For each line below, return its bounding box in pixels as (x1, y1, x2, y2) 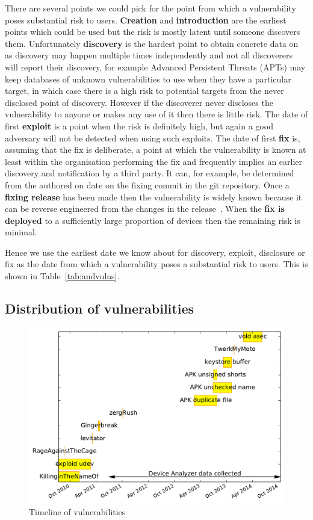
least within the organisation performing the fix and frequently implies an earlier (5, 155, 303, 167)
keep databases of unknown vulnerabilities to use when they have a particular (5, 72, 291, 85)
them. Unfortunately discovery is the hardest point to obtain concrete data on (5, 37, 299, 49)
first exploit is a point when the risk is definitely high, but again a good (5, 119, 273, 132)
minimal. (5, 226, 37, 238)
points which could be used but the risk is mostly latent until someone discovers (5, 25, 300, 38)
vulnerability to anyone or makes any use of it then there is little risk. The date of (5, 108, 308, 120)
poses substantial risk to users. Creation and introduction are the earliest (5, 13, 287, 26)
